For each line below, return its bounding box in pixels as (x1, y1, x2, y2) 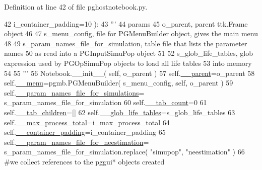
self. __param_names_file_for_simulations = (4, 87, 145, 98)
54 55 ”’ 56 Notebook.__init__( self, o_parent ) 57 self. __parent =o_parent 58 (4, 67, 255, 78)
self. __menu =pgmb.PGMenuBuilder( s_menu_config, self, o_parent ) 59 (4, 77, 233, 88)
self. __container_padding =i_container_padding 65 (4, 127, 166, 137)
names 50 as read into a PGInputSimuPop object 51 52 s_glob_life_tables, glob (4, 48, 253, 58)
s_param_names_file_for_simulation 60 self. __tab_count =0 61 (4, 97, 207, 108)
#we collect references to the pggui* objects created (4, 156, 165, 166)
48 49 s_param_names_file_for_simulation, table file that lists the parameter (4, 38, 247, 48)
